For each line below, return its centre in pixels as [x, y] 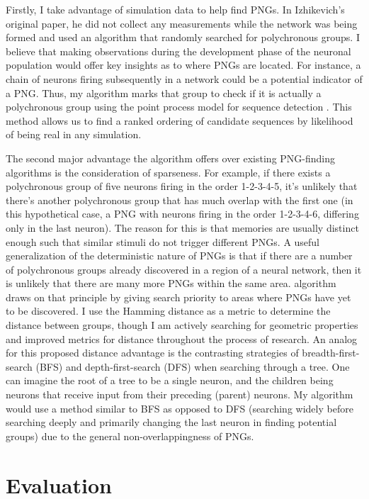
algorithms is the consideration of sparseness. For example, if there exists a [168, 172]
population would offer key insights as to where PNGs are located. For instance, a [183, 65]
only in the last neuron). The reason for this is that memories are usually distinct [182, 227]
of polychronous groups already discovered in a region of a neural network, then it [184, 269]
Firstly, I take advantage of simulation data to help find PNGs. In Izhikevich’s [175, 9]
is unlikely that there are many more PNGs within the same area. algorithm [171, 283]
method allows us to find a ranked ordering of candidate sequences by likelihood [180, 120]
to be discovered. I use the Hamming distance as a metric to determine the [168, 311]
